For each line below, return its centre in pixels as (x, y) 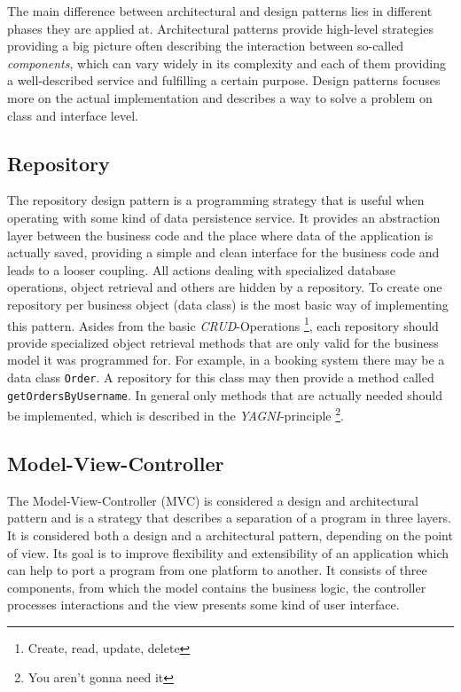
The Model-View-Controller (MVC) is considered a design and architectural (213, 500)
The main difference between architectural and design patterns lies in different (220, 11)
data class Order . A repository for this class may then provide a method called (221, 377)
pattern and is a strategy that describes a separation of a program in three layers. (229, 518)
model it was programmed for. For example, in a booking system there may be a (226, 360)
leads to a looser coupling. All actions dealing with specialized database (201, 269)
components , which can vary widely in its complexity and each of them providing (227, 63)
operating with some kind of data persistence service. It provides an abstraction (224, 217)
